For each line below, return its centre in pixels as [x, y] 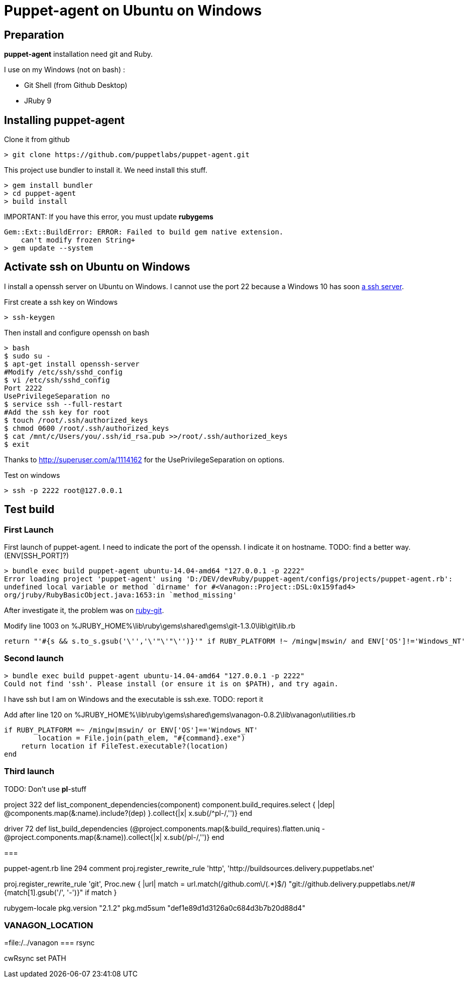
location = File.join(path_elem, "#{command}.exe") [142, 738]
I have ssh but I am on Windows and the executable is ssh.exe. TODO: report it [134, 699]
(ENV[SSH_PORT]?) [37, 556]
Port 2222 [23, 388]
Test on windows [32, 475]
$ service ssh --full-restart [64, 404]
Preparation [34, 35]
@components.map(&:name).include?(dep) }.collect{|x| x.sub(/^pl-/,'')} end [128, 813]
